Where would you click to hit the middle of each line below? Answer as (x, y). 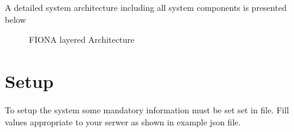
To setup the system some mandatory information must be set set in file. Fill (147, 109)
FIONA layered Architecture (82, 39)
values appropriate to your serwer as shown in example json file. (123, 121)
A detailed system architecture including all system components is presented (146, 7)
